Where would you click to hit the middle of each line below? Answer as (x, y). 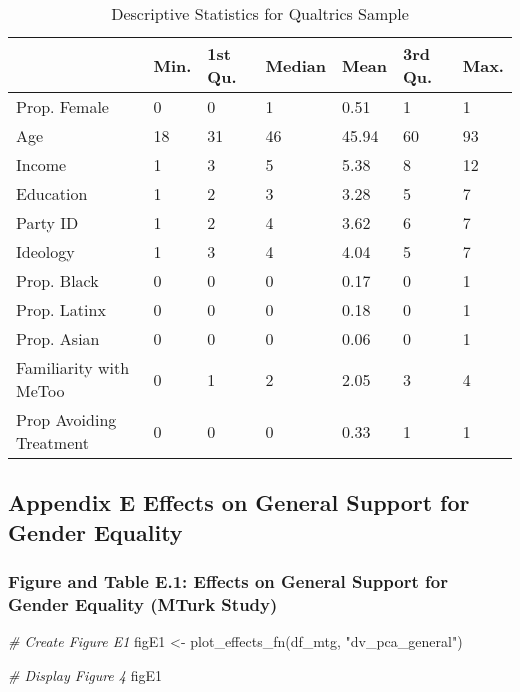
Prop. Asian (58, 338)
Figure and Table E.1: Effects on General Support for (228, 581)
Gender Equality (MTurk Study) (143, 604)
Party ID (47, 222)
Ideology (45, 251)
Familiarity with (73, 367)
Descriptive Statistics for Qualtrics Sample (260, 13)
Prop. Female (62, 106)
